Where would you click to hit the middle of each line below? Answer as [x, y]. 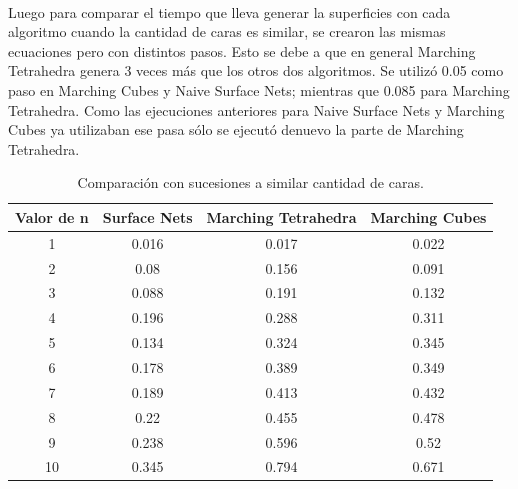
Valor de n [52, 216]
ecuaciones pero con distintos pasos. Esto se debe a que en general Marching [242, 50]
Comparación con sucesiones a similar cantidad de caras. [250, 182]
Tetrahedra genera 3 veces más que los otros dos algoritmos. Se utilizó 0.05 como [256, 70]
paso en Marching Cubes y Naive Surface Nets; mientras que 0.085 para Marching [259, 89]
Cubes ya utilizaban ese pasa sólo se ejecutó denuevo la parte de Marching [236, 129]
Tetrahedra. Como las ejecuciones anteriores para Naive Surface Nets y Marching [256, 109]
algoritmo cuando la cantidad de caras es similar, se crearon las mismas [227, 31]
